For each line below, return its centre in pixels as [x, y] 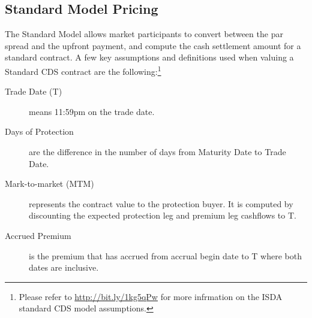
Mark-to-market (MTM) [49, 184]
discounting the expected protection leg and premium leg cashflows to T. [163, 215]
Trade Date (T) [34, 91]
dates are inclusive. [64, 267]
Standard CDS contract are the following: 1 [83, 70]
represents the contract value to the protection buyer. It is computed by [161, 203]
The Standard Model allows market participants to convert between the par [144, 34]
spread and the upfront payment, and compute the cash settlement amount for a [153, 45]
